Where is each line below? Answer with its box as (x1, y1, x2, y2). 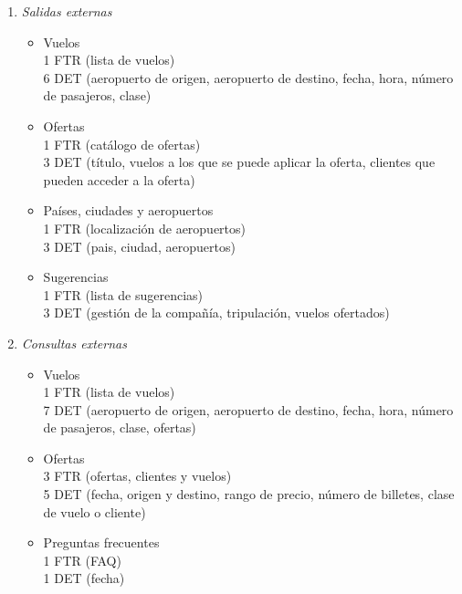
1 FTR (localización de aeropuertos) (43, 218, 247, 237)
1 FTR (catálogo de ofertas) (43, 134, 201, 153)
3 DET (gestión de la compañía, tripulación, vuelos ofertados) (43, 303, 390, 322)
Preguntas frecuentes (43, 533, 160, 552)
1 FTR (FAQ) (43, 550, 121, 569)
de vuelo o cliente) (43, 502, 146, 521)
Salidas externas (21, 2, 112, 20)
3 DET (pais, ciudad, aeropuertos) (43, 236, 236, 255)
